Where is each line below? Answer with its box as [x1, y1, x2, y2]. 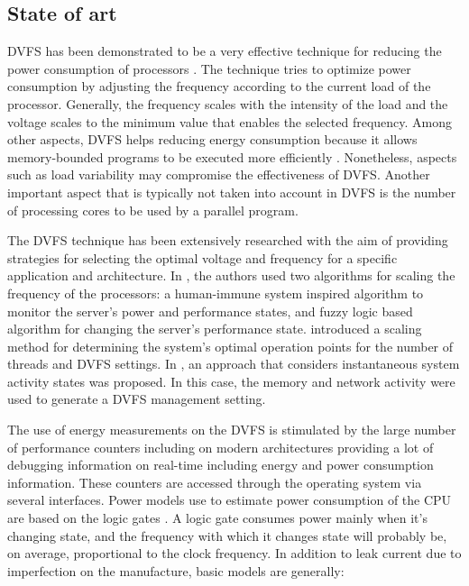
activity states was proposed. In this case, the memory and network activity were [7, 371, 455, 390]
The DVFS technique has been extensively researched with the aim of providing [7, 231, 448, 250]
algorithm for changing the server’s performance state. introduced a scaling [7, 319, 422, 338]
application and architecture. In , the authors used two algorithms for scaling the [7, 266, 455, 285]
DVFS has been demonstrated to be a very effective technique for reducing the [7, 41, 442, 60]
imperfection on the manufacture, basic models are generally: [7, 561, 345, 580]
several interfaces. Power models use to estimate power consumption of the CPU [7, 490, 452, 509]
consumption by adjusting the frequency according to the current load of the [7, 77, 431, 96]
